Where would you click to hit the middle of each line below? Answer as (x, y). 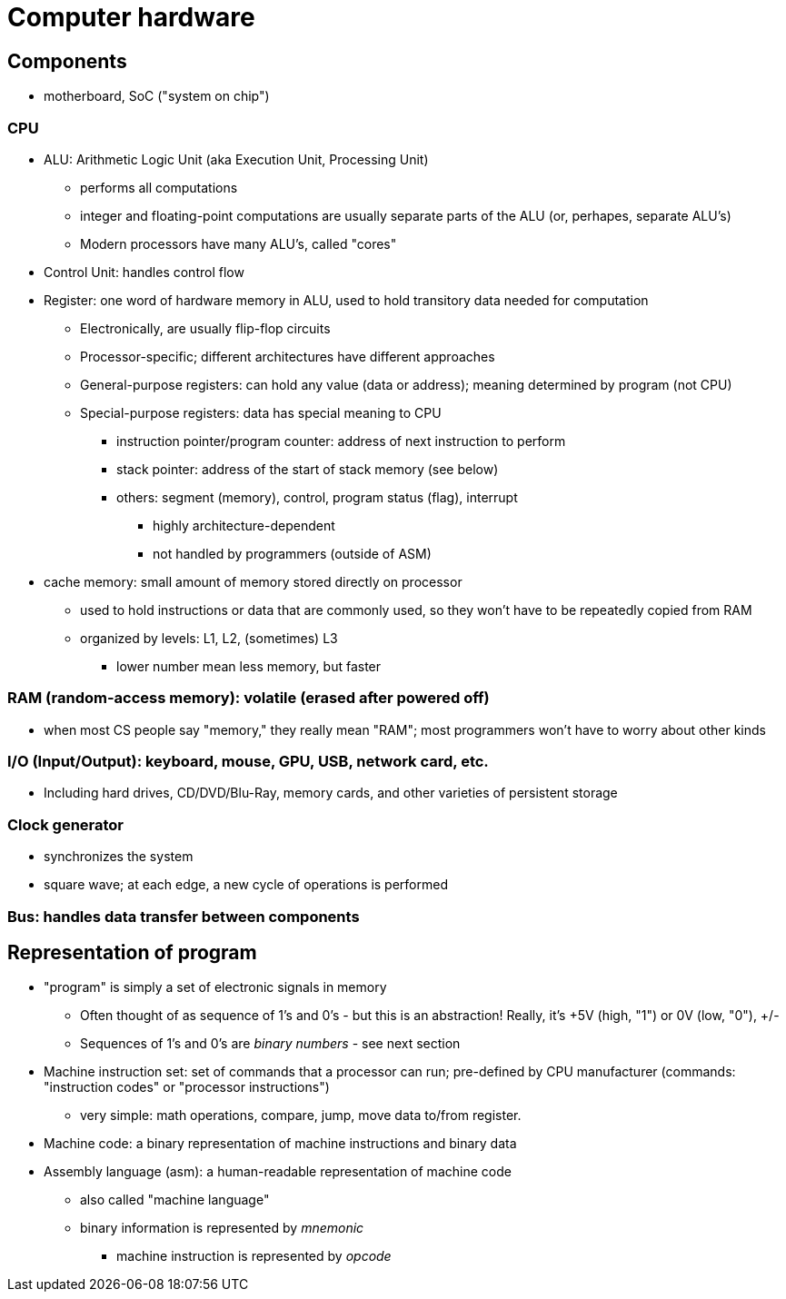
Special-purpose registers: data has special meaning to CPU (261, 412)
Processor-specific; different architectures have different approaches (288, 356)
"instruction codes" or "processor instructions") (187, 1087)
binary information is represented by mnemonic (222, 1228)
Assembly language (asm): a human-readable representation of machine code (278, 1172)
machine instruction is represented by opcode (254, 1256)
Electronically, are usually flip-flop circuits (205, 328)
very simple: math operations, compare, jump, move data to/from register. (301, 1116)
